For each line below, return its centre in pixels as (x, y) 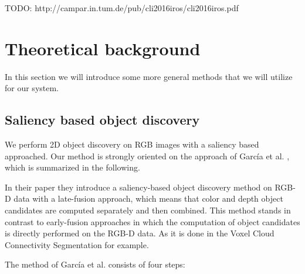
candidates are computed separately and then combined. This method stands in (148, 210)
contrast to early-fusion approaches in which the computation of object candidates (152, 221)
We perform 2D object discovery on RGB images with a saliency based (132, 144)
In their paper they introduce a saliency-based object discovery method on (138, 187)
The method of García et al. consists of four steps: (95, 264)
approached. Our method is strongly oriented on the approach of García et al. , (147, 156)
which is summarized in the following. (72, 167)
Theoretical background (103, 48)
